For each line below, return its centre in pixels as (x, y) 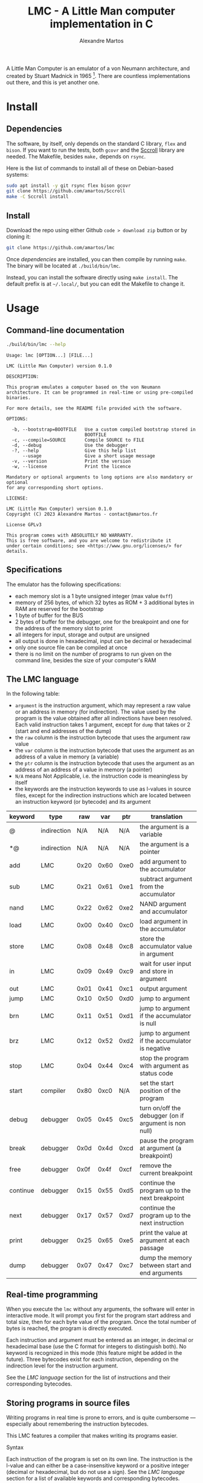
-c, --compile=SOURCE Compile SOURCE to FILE (78, 440)
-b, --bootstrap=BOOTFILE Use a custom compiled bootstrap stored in (104, 429)
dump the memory (166, 1258)
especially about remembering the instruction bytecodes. (78, 1424)
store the (152, 939)
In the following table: (33, 694)
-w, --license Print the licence (71, 466)
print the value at (164, 1233)
